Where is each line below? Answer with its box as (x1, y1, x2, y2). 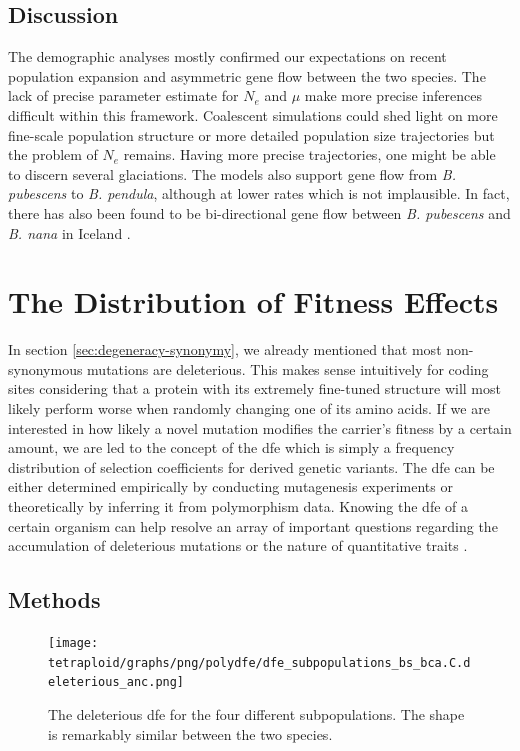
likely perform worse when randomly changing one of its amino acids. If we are (8, 398, 490, 419)
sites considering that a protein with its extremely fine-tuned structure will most (8, 378, 501, 399)
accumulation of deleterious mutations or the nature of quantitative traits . (8, 535, 468, 556)
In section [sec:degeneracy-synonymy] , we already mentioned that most (8, 339, 442, 360)
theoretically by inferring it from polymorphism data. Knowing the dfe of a (8, 496, 469, 517)
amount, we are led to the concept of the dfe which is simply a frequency (8, 437, 455, 458)
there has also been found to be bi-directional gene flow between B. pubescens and (8, 202, 511, 223)
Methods (8, 584, 101, 615)
